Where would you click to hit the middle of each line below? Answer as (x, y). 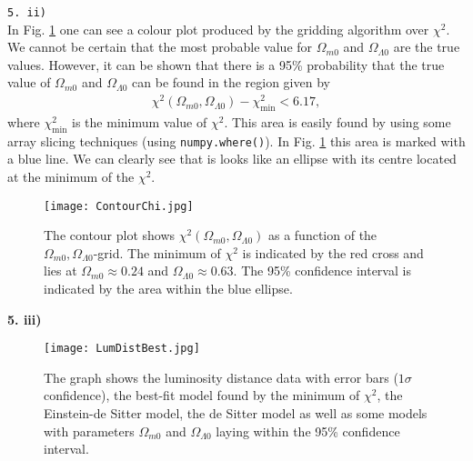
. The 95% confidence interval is (322, 271)
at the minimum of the (71, 176)
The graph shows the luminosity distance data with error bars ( (221, 377)
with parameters (89, 431)
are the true (427, 47)
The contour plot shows (110, 235)
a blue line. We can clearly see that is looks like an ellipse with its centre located (232, 159)
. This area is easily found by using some (337, 121)
